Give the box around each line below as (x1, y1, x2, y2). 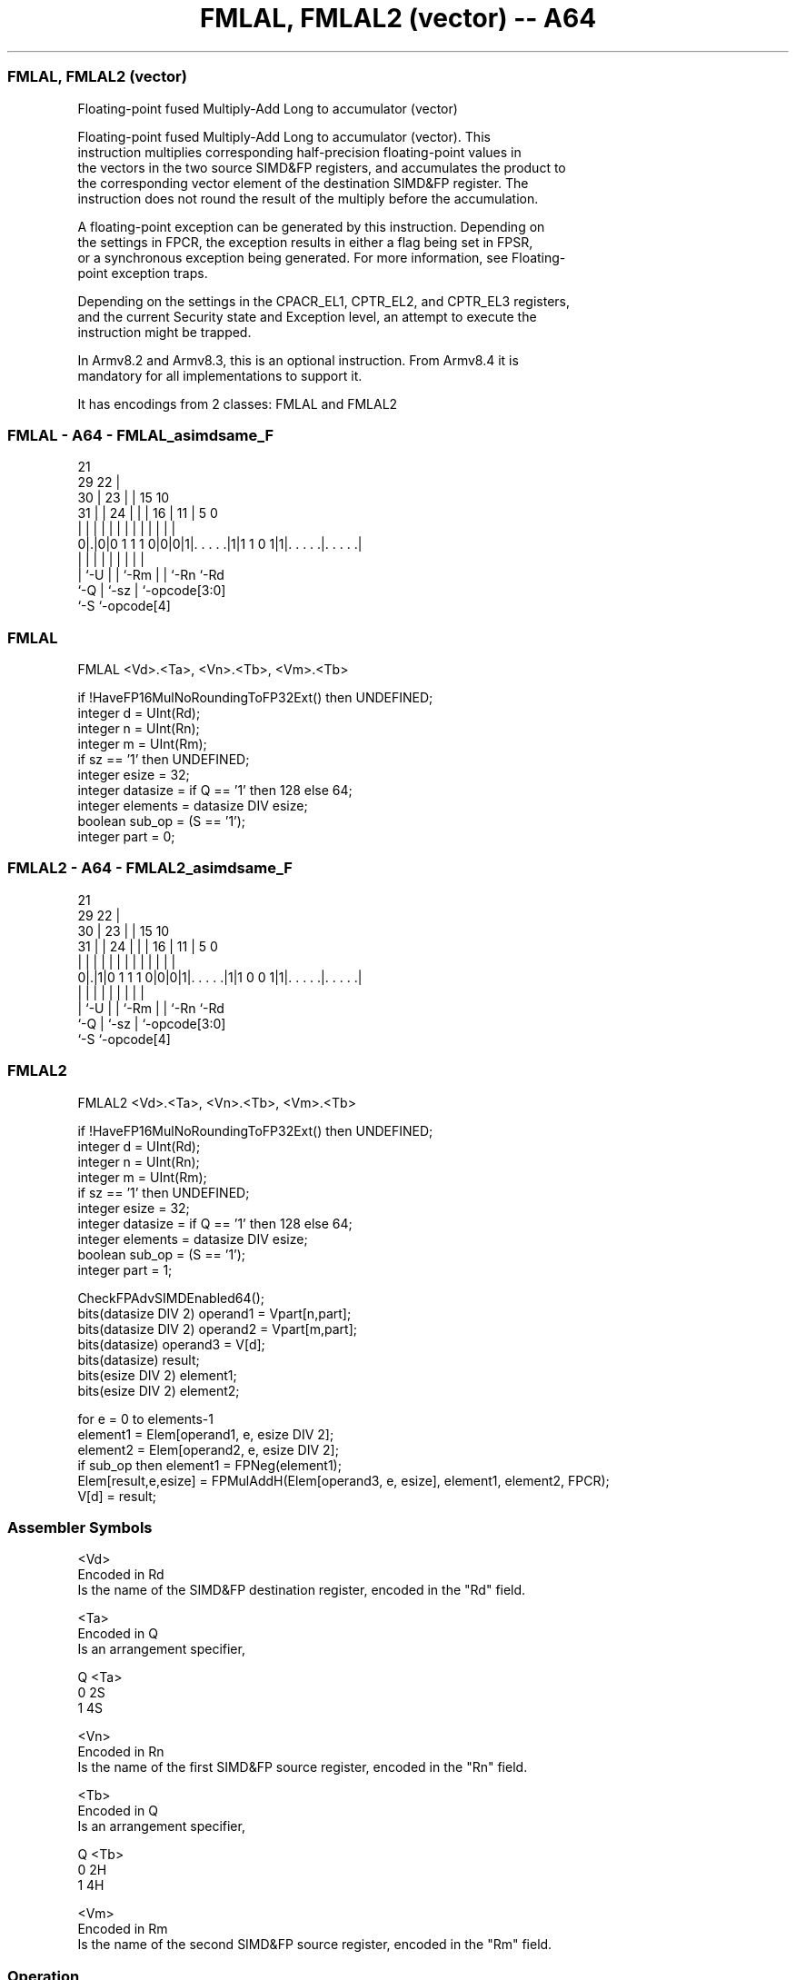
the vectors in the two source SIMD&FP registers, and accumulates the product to (77, 159, 566, 175)
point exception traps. (77, 264, 208, 281)
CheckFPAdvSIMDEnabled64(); (77, 1289, 264, 1306)
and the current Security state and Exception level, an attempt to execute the (77, 308, 537, 324)
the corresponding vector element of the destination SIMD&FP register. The (77, 174, 529, 191)
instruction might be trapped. (77, 323, 252, 340)
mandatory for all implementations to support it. (77, 367, 363, 383)
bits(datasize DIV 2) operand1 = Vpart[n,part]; (77, 1305, 352, 1321)
